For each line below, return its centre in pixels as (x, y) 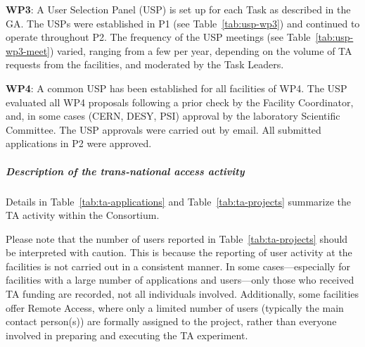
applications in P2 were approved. (79, 143)
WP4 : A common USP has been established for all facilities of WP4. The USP (177, 88)
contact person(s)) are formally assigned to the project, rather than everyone (171, 321)
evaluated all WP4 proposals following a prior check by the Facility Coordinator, (180, 102)
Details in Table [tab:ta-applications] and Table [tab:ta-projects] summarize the (179, 201)
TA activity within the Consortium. (83, 215)
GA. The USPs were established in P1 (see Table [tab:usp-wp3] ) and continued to (183, 23)
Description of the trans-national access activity (125, 171)
